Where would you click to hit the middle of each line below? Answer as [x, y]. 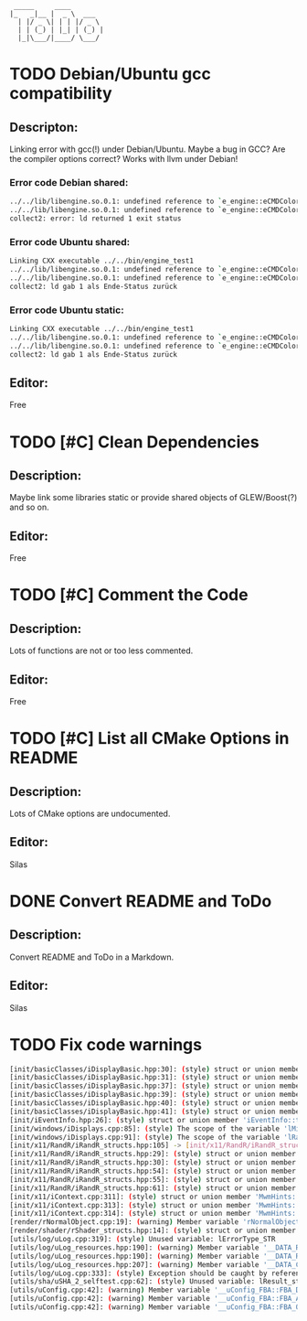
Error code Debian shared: [69, 182]
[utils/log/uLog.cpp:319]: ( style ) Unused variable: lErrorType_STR [143, 1240]
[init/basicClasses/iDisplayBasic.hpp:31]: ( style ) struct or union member [157, 1078]
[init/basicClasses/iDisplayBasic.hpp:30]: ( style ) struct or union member [157, 1069]
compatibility [61, 94]
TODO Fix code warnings [106, 1044]
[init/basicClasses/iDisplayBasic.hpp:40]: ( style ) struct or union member [157, 1103]
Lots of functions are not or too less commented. [101, 650]
